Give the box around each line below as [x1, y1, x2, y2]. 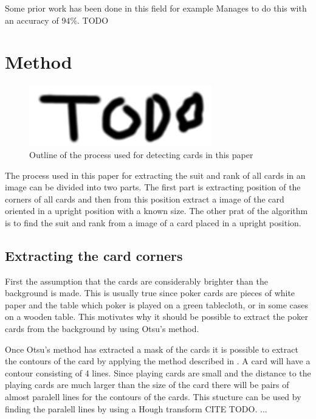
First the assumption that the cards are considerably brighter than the [5, 274, 268, 287]
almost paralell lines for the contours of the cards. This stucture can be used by [5, 390, 301, 403]
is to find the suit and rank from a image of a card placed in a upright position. [5, 216, 301, 229]
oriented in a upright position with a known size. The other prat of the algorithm [5, 204, 308, 217]
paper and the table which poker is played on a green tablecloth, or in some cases [5, 298, 308, 311]
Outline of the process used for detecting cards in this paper [29, 148, 253, 161]
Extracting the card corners [5, 246, 183, 265]
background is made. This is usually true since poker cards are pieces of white [5, 286, 295, 299]
